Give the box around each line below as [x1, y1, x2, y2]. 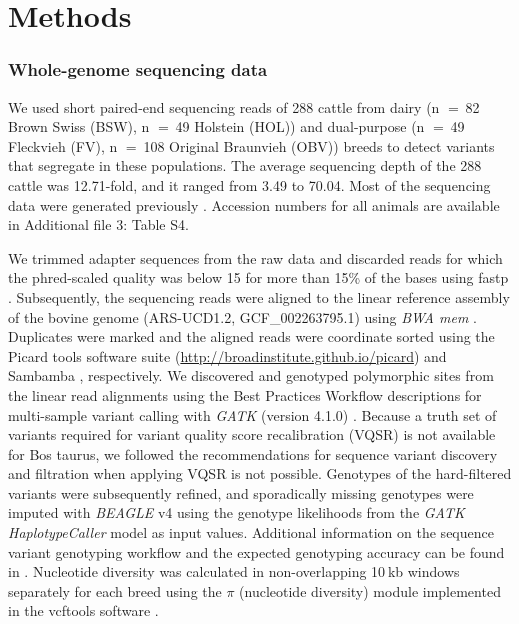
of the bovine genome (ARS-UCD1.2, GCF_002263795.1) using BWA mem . [8, 306, 477, 327]
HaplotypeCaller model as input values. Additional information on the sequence [8, 522, 494, 543]
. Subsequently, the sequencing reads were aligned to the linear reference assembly [8, 286, 510, 307]
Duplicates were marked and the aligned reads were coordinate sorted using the [8, 326, 495, 347]
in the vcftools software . [8, 600, 159, 621]
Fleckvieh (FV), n [8, 135, 118, 156]
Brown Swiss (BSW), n [8, 116, 150, 137]
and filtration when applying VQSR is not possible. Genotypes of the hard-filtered [8, 463, 512, 484]
